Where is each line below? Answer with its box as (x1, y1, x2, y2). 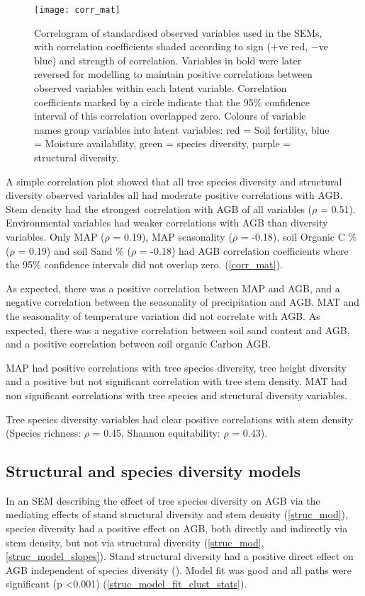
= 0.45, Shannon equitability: (92, 425, 220, 440)
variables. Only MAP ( (6, 229, 105, 243)
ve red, (278, 39, 308, 54)
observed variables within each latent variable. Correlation (34, 81, 287, 96)
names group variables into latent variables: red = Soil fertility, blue (34, 122, 330, 137)
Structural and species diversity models (6, 460, 301, 482)
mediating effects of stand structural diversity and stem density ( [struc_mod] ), (6, 507, 348, 522)
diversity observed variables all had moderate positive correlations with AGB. (6, 188, 343, 202)
